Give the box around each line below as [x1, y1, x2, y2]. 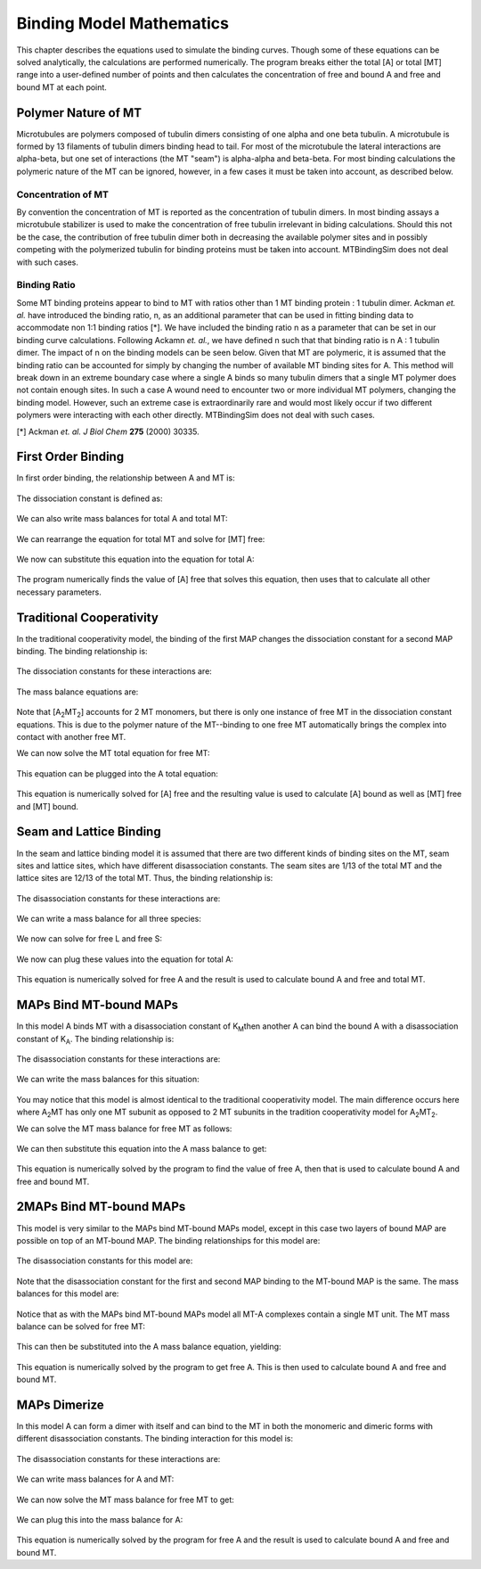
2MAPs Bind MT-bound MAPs [16, 1199, 186, 1214]
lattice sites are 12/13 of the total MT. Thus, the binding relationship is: [16, 873, 273, 883]
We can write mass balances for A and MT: [16, 1474, 175, 1484]
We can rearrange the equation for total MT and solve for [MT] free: [16, 533, 265, 544]
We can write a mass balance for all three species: [16, 914, 202, 924]
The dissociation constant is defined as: [16, 493, 163, 504]
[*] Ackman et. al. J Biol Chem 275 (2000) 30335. [16, 426, 200, 437]
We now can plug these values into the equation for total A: [16, 954, 233, 965]
